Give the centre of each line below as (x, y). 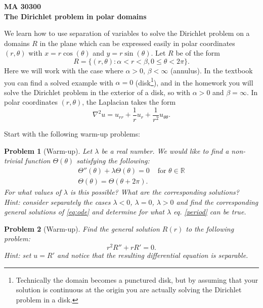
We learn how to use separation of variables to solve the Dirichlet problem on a (127, 33)
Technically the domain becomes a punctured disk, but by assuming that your (137, 279)
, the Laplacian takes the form (129, 102)
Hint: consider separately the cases (57, 202)
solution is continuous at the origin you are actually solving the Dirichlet (129, 290)
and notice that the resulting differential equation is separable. (153, 255)
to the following (210, 228)
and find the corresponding (217, 202)
